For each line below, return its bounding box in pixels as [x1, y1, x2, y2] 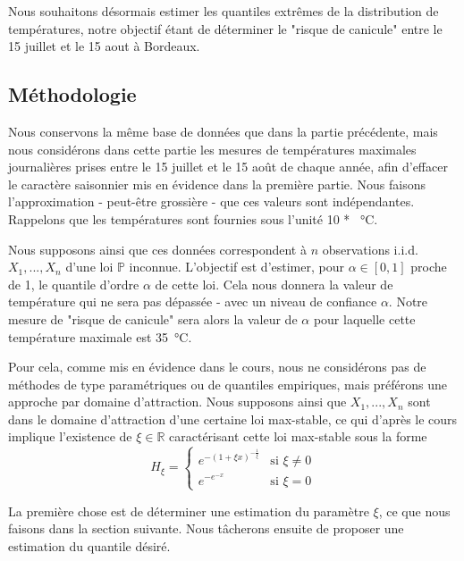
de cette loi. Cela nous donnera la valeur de [155, 274, 393, 293]
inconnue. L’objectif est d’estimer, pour [129, 257, 344, 276]
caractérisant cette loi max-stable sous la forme [169, 427, 427, 446]
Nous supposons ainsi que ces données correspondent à [8, 239, 307, 258]
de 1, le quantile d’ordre [8, 274, 139, 293]
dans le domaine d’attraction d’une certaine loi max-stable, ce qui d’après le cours [8, 409, 458, 428]
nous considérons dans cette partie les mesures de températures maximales [8, 139, 417, 158]
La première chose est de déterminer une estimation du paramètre [8, 501, 369, 520]
